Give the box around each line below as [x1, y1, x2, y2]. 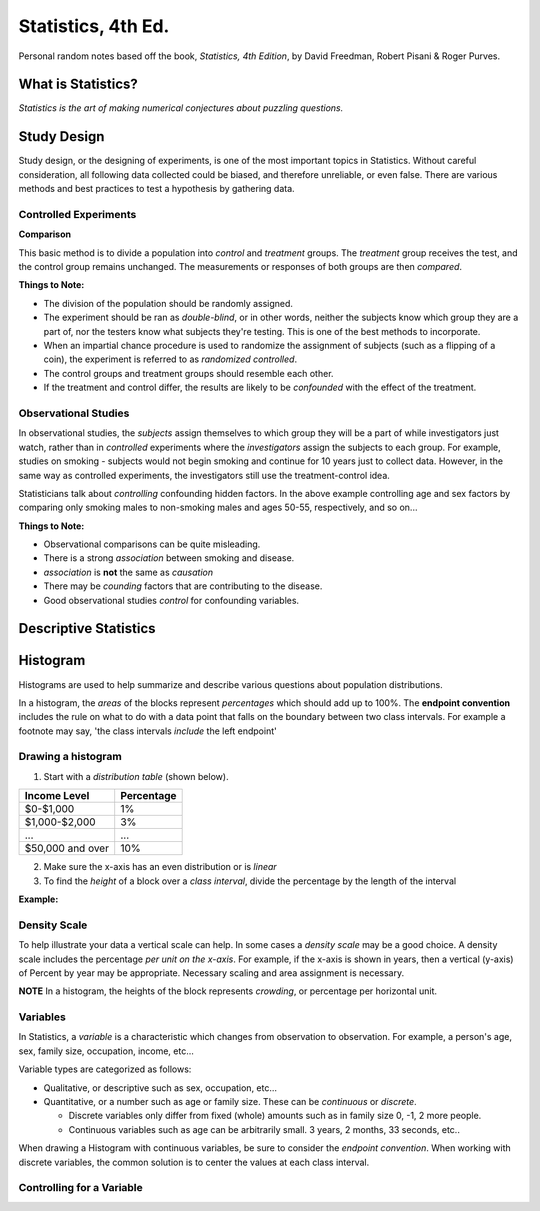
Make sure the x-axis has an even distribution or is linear [43, 861, 277, 873]
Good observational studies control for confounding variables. [43, 594, 300, 606]
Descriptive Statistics [18, 620, 156, 637]
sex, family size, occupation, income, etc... [18, 1045, 195, 1057]
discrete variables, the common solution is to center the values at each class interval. [18, 1156, 370, 1168]
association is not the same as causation [43, 566, 214, 578]
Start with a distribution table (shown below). [43, 770, 229, 782]
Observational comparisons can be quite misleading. [43, 538, 261, 550]
